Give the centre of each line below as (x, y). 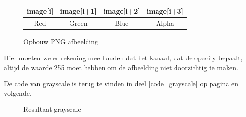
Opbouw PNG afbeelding (61, 41)
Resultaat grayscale (52, 109)
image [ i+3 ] (165, 10)
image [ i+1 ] (78, 10)
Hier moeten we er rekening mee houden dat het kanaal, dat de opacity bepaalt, (123, 58)
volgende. (18, 93)
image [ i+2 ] (122, 10)
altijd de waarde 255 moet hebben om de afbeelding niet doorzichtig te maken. (121, 67)
